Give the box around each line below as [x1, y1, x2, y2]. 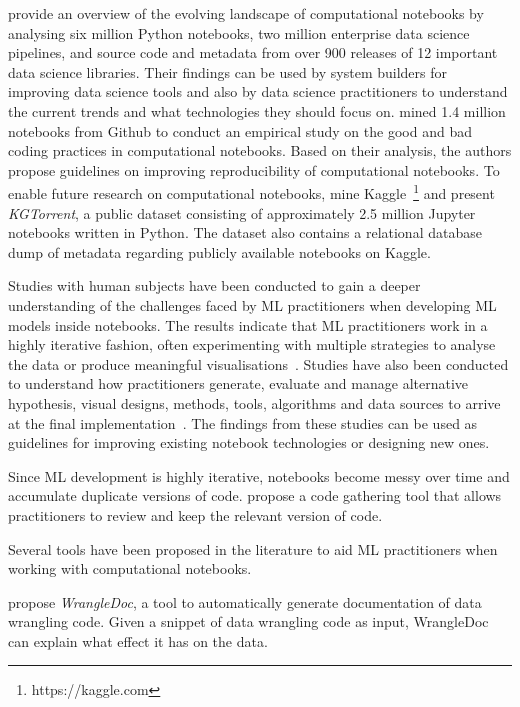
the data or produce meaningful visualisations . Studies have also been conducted [8, 353, 509, 374]
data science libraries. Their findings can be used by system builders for [8, 61, 448, 82]
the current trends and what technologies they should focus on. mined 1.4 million [8, 100, 506, 121]
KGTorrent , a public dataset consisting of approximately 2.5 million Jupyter [8, 202, 476, 223]
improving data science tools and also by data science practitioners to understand [8, 81, 508, 102]
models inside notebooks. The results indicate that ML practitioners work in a [8, 314, 488, 335]
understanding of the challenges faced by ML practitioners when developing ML [8, 294, 497, 315]
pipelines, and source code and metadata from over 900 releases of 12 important [8, 42, 498, 63]
